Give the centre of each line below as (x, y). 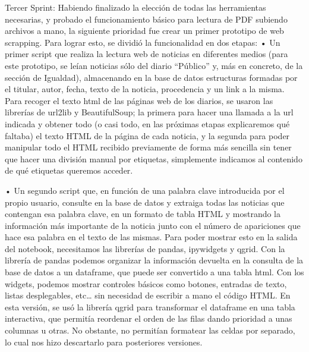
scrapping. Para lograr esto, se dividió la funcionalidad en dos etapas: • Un (143, 42)
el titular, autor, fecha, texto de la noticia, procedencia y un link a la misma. (145, 89)
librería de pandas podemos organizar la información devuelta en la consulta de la (154, 260)
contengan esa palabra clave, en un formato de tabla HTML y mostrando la (143, 214)
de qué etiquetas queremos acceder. (69, 170)
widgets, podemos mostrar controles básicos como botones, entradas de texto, (146, 283)
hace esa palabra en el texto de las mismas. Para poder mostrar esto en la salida (151, 237)
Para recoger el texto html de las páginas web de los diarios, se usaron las (139, 100)
